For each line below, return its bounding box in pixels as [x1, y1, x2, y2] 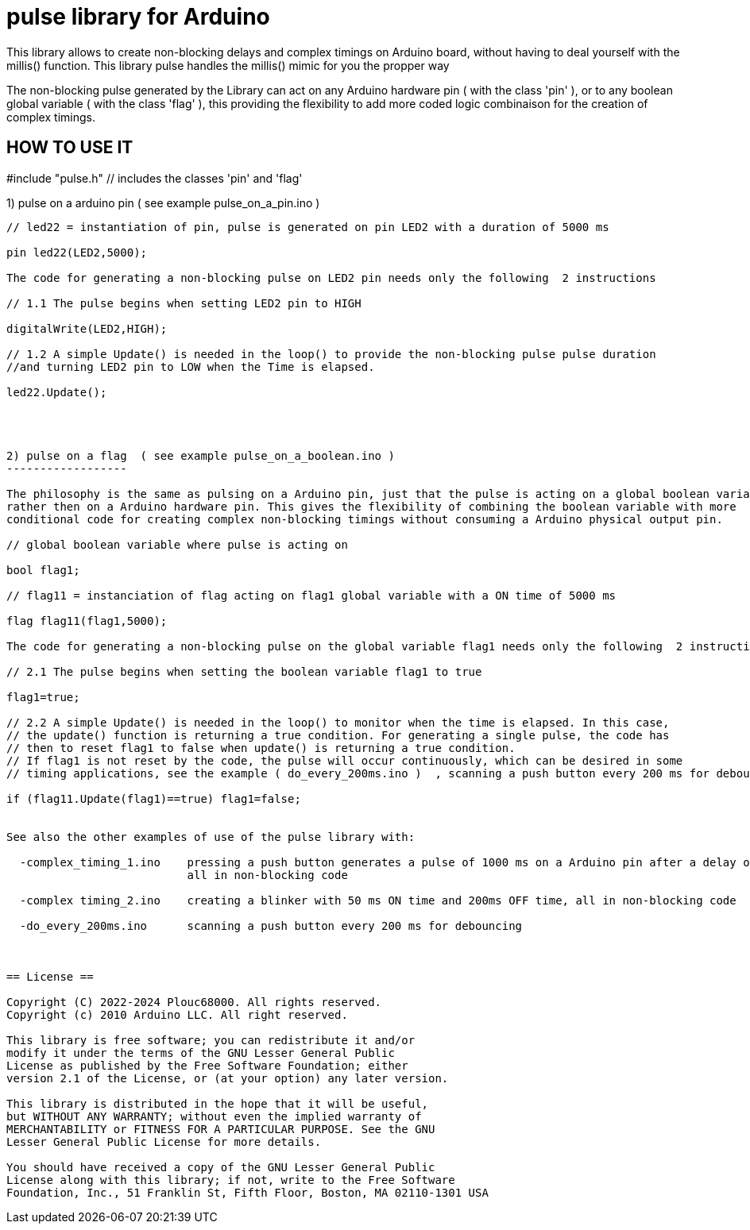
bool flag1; [6, 563, 80, 576]
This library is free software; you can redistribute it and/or [6, 1033, 416, 1047]
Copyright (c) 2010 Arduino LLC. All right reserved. [6, 1008, 348, 1021]
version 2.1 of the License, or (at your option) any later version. [6, 1071, 449, 1085]
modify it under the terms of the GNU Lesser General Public [6, 1046, 395, 1059]
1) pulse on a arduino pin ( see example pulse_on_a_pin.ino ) [6, 195, 320, 210]
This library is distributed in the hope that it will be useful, [6, 1097, 429, 1110]
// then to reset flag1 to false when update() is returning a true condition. [6, 741, 516, 754]
